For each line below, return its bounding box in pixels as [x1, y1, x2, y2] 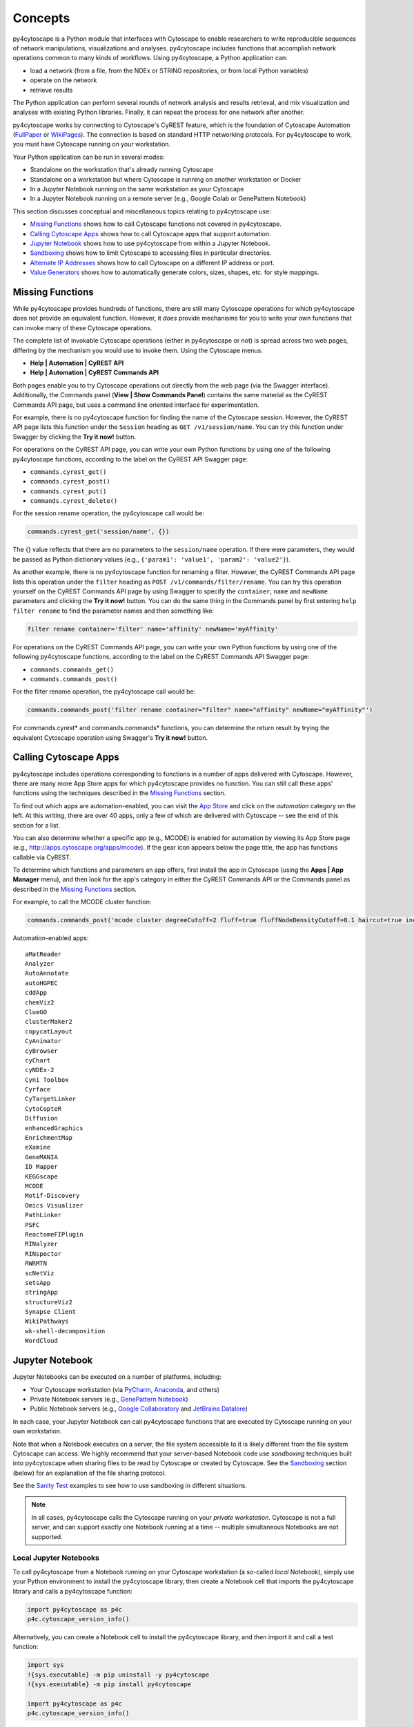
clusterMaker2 [25, 1018, 72, 1026]
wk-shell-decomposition [25, 1327, 106, 1335]
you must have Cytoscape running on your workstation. [12, 140, 171, 149]
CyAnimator [25, 1037, 62, 1045]
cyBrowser [25, 1047, 58, 1055]
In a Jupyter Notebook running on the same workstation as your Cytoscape [30, 185, 244, 193]
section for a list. [12, 821, 61, 829]
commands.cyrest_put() [30, 487, 107, 495]
